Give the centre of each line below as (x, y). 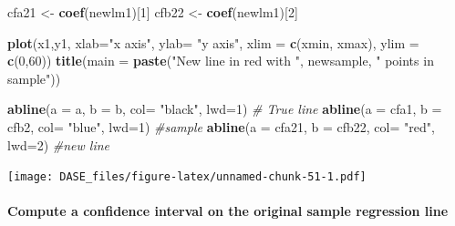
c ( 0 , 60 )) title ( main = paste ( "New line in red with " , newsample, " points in (221, 61)
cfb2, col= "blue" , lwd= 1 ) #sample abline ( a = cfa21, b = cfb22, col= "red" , (221, 126)
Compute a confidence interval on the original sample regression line (228, 211)
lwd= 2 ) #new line (59, 144)
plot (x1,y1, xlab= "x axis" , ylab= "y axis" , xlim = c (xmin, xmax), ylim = (213, 42)
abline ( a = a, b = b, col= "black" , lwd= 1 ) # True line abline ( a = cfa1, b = (225, 109)
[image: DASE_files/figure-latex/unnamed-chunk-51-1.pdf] (187, 177)
